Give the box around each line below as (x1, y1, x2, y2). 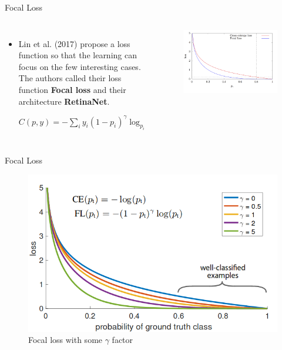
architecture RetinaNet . (18, 95, 110, 107)
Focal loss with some (28, 334, 103, 346)
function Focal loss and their (18, 83, 126, 95)
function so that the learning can (18, 49, 137, 61)
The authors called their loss (18, 72, 122, 84)
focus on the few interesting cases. (18, 60, 141, 72)
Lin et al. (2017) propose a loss (18, 37, 130, 49)
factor (112, 334, 133, 346)
